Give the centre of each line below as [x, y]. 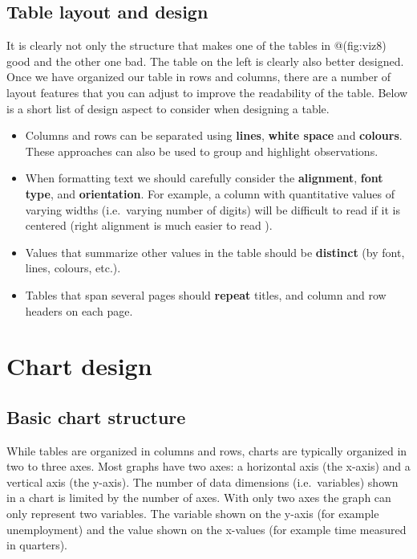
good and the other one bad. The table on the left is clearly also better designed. [205, 61]
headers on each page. [79, 310]
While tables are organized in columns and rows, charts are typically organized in [207, 450]
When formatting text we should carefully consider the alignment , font [204, 178]
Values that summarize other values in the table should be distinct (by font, [215, 252]
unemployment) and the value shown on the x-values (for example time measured [206, 529]
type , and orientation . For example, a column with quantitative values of [210, 193]
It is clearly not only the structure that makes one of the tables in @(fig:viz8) [196, 45]
